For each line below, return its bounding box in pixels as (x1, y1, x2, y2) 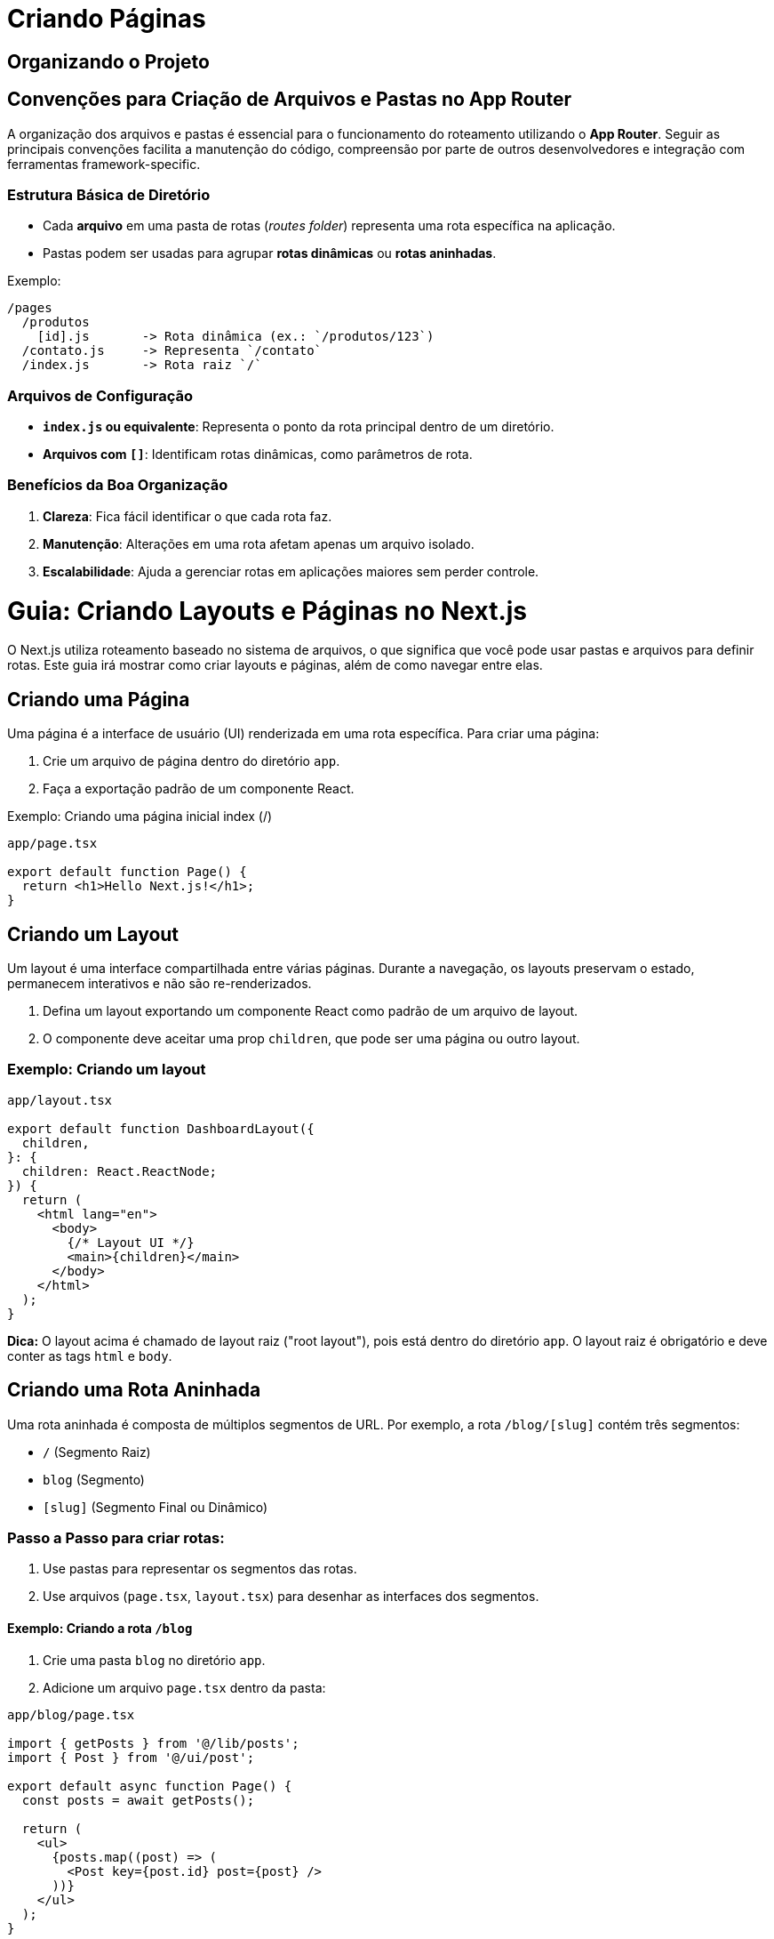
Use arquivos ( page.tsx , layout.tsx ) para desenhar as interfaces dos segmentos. (43, 1589, 539, 1605)
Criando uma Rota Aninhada (7, 1379, 261, 1402)
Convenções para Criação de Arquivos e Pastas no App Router (7, 88, 571, 111)
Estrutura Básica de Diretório (7, 185, 211, 204)
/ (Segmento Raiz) (43, 1444, 151, 1460)
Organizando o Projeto (7, 50, 210, 73)
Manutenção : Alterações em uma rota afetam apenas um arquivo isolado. (43, 535, 475, 551)
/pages (7, 301, 52, 316)
